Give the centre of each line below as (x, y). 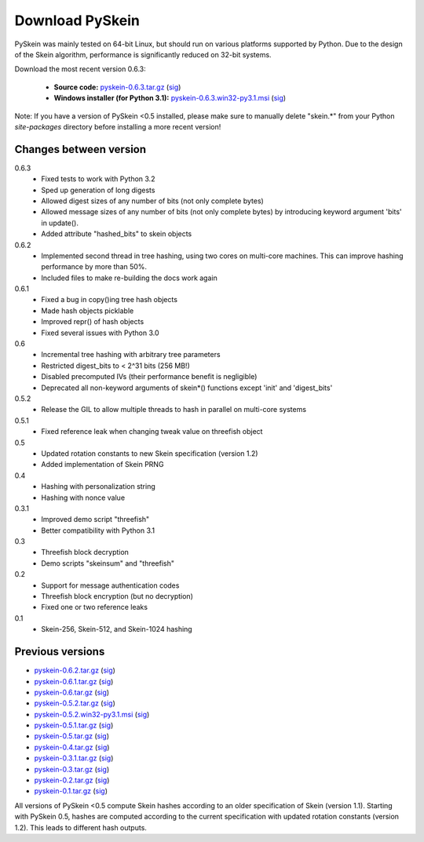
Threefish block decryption (85, 552)
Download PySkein (77, 20)
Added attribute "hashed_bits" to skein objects (117, 234)
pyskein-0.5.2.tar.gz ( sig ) (75, 703)
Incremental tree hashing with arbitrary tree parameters (131, 355)
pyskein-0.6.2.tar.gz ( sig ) (75, 670)
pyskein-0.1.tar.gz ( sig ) (71, 791)
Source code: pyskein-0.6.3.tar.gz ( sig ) (117, 87)
